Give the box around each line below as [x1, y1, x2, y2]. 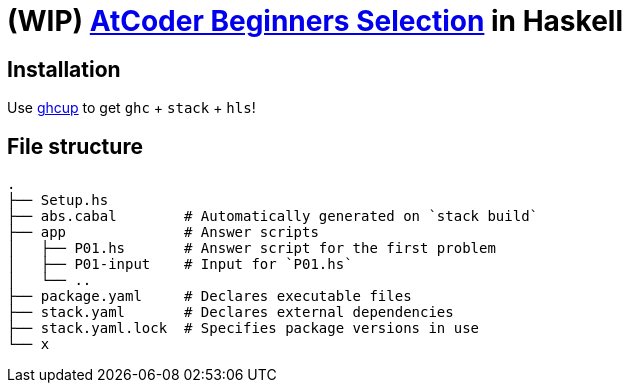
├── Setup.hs [7, 192, 109, 209]
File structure [7, 133, 143, 159]
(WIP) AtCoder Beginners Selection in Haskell [7, 4, 623, 38]
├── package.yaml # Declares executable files [7, 288, 412, 305]
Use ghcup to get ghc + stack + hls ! [7, 99, 256, 117]
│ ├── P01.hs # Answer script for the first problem [7, 240, 496, 257]
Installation [7, 56, 121, 82]
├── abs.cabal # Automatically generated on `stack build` [7, 208, 539, 225]
